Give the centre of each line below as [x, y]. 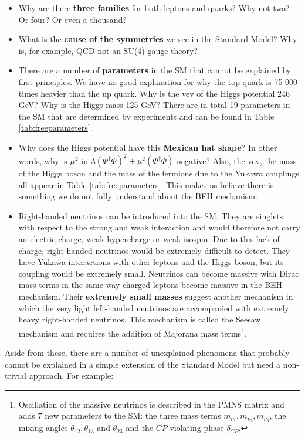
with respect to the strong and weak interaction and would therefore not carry [159, 227]
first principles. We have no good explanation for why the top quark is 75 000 [158, 81]
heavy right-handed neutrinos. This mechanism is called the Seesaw [140, 319]
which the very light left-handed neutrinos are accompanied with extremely [154, 308]
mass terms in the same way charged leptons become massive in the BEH [150, 285]
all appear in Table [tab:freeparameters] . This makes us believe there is [146, 184]
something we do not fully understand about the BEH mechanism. [138, 196]
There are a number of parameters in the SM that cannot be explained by [155, 70]
